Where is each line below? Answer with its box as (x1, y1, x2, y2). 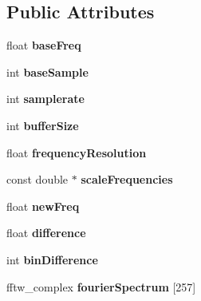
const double (6, 171, 69, 188)
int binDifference (6, 251, 98, 267)
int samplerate (6, 90, 85, 107)
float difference (6, 224, 86, 241)
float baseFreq (6, 37, 81, 53)
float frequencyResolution (6, 144, 147, 160)
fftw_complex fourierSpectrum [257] (6, 278, 196, 295)
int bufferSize (6, 117, 79, 133)
